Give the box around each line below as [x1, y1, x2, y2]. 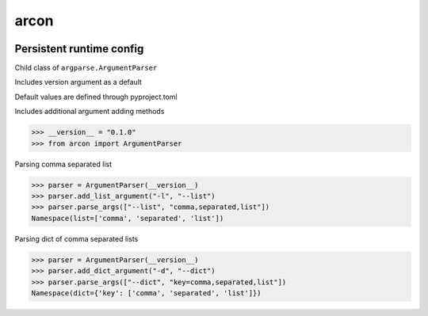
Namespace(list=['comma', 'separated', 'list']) [31, 214, 224, 223]
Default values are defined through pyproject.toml [14, 92, 178, 101]
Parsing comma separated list [14, 159, 113, 169]
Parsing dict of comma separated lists [14, 234, 139, 243]
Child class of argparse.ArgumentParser [14, 63, 158, 73]
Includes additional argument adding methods [14, 107, 165, 116]
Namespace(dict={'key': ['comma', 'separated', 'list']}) [31, 288, 262, 297]
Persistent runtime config [14, 42, 144, 55]
